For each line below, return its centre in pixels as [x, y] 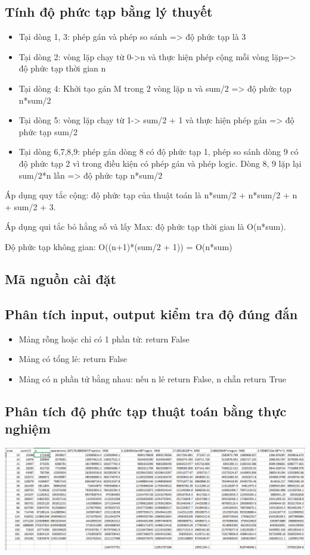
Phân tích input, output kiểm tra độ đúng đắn [151, 314]
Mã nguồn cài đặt [61, 278]
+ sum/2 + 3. [30, 206]
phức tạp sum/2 [48, 131]
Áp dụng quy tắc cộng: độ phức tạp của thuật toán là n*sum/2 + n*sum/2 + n [151, 195]
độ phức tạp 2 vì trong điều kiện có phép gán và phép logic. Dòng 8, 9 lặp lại [160, 163]
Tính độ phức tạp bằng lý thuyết [109, 12]
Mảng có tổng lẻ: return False [73, 359]
